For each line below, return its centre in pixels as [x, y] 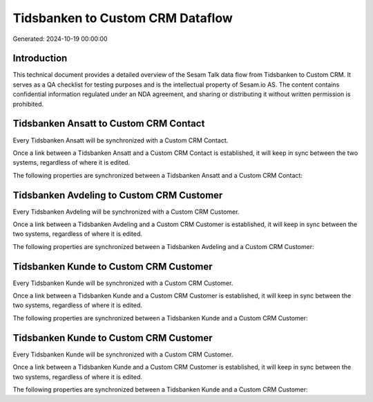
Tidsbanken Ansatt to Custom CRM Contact [109, 124]
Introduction [40, 58]
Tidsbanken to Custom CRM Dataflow [123, 18]
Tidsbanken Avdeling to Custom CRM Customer [118, 195]
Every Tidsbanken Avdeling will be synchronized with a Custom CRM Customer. [126, 212]
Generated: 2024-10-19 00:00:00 [60, 39]
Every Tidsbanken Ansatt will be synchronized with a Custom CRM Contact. [121, 140]
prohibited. [28, 104]
